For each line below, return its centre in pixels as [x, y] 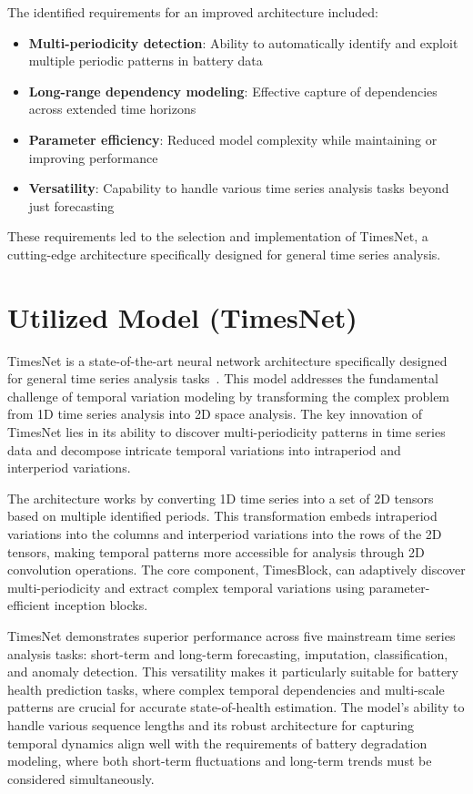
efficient [29, 605]
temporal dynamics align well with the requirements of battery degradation [217, 743]
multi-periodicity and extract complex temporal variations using [186, 587]
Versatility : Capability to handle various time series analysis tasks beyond [239, 188]
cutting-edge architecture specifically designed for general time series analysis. [224, 254]
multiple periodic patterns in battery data [146, 61]
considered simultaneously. [81, 778]
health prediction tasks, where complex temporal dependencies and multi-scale [226, 689]
